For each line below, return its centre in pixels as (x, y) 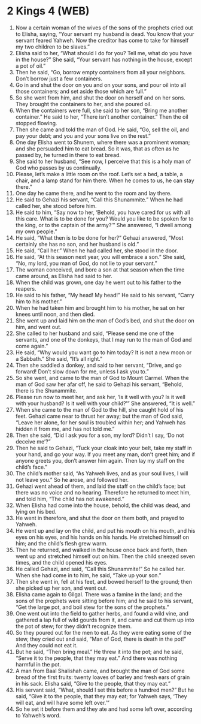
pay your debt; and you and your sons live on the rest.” (83, 135)
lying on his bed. (36, 511)
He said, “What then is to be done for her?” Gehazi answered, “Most (99, 237)
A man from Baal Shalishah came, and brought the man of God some (100, 671)
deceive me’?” (33, 441)
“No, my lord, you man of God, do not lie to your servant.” (86, 263)
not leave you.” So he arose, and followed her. (72, 479)
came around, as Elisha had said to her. (64, 276)
